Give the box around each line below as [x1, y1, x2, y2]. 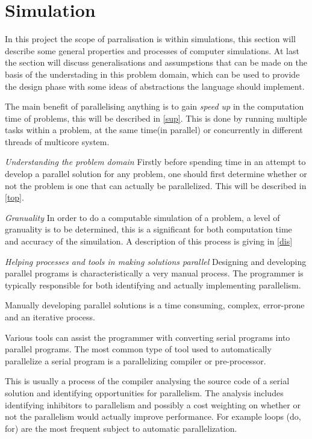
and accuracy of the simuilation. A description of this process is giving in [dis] [5, 235, 293, 248]
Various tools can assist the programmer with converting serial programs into [5, 331, 290, 343]
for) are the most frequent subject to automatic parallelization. [5, 422, 237, 434]
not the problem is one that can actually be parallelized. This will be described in [5, 179, 307, 191]
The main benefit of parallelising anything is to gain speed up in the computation [5, 100, 304, 113]
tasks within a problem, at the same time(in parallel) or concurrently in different [5, 123, 303, 136]
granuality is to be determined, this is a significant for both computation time [5, 223, 292, 235]
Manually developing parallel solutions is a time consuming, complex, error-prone [5, 299, 305, 311]
